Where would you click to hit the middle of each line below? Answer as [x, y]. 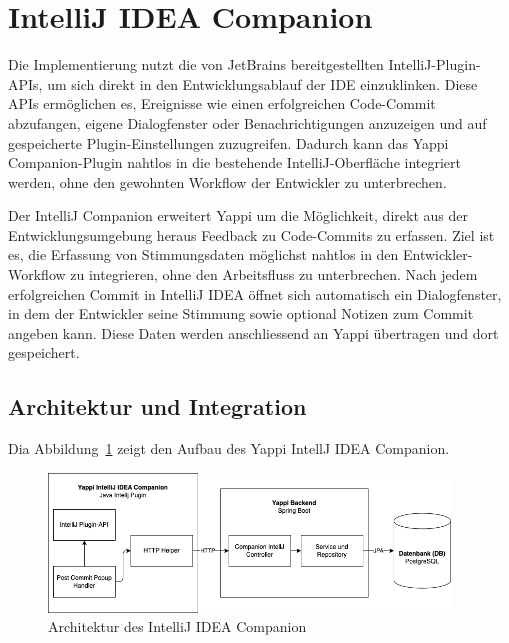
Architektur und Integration [157, 406]
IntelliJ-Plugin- [434, 64]
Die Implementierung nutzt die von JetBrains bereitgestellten [196, 64]
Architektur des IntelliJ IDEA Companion [177, 626]
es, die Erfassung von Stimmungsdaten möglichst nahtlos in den [203, 254]
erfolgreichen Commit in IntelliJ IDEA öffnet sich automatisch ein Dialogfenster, [255, 293]
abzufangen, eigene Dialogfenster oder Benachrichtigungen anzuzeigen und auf [247, 122]
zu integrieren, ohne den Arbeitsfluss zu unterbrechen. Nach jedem [274, 274]
